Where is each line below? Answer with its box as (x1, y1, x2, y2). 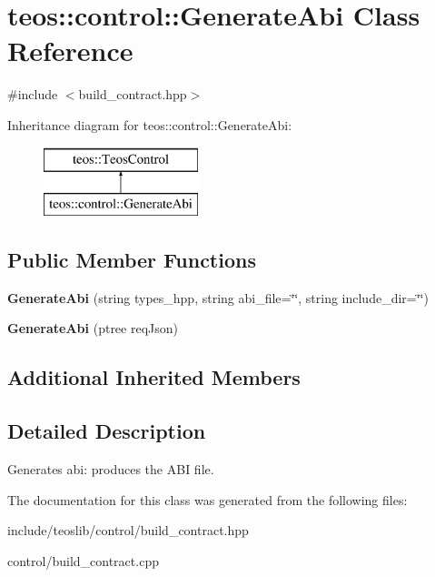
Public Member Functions (7, 246, 256, 274)
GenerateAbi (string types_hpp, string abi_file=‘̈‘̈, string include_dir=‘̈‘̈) (7, 288, 429, 307)
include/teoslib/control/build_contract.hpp (7, 521, 249, 540)
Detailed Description (7, 417, 206, 445)
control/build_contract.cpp (7, 551, 159, 570)
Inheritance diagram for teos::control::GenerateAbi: (7, 115, 292, 134)
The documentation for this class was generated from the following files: (7, 490, 408, 509)
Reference (7, 32, 133, 69)
